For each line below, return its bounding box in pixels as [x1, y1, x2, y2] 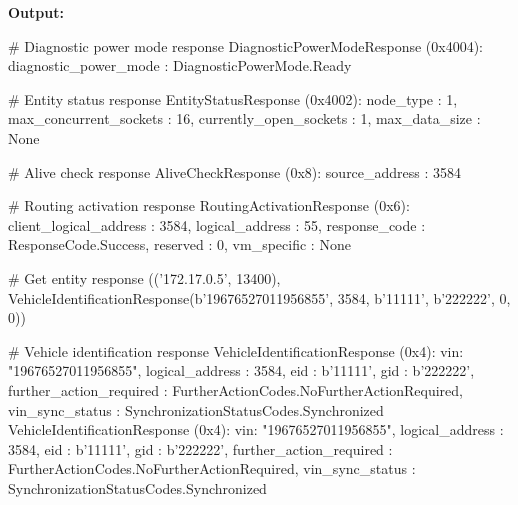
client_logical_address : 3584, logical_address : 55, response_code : [8, 214, 426, 235]
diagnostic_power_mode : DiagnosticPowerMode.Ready [8, 55, 352, 76]
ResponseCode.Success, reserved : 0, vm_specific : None [8, 234, 351, 255]
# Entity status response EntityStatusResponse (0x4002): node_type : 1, [8, 88, 458, 109]
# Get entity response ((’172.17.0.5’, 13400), [8, 267, 281, 288]
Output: [8, 2, 64, 22]
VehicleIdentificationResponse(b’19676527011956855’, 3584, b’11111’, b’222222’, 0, [8, 287, 511, 308]
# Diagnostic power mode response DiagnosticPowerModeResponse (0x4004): [8, 35, 483, 56]
